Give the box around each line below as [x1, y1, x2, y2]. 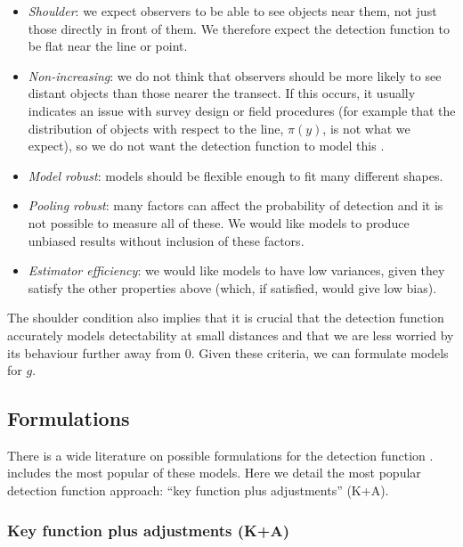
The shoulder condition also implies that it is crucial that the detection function [7, 308, 444, 327]
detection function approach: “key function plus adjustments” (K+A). [7, 481, 389, 500]
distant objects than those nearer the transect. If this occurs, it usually [28, 84, 416, 102]
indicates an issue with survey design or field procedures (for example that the [28, 101, 456, 119]
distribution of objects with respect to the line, [28, 118, 284, 137]
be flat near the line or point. [28, 37, 188, 55]
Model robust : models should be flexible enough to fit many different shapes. [28, 166, 443, 184]
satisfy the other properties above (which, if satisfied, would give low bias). [28, 278, 437, 297]
